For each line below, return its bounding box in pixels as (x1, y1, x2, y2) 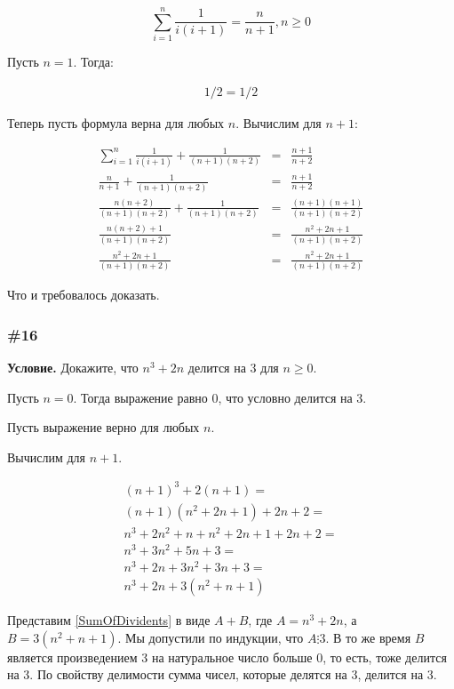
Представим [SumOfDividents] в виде (7, 611, 211, 629)
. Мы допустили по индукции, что (117, 628, 304, 646)
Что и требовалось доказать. (7, 285, 160, 304)
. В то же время (325, 628, 411, 646)
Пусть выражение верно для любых (7, 418, 200, 437)
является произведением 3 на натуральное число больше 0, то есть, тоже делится (7, 647, 447, 666)
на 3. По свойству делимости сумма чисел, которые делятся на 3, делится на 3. (7, 665, 437, 684)
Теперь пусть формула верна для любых (7, 113, 225, 132)
